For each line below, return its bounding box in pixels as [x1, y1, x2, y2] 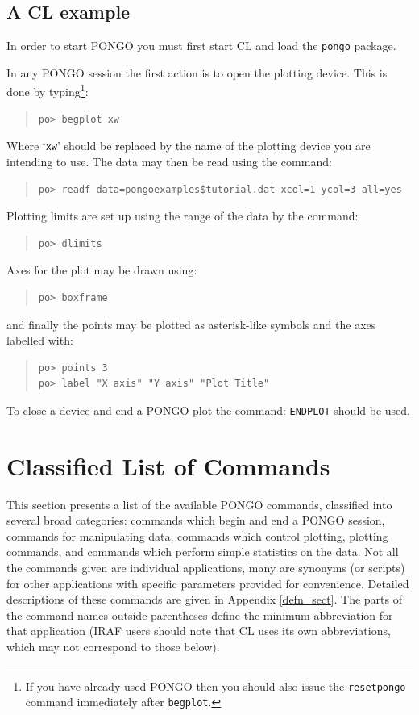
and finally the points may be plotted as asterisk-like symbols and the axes [6, 316, 376, 332]
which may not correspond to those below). [6, 638, 220, 655]
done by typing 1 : [6, 81, 89, 100]
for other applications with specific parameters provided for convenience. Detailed [6, 575, 409, 592]
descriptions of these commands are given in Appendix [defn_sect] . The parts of [6, 591, 402, 608]
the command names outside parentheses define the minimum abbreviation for [6, 606, 393, 623]
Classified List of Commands [6, 449, 330, 482]
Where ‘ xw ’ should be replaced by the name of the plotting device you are [6, 137, 371, 154]
